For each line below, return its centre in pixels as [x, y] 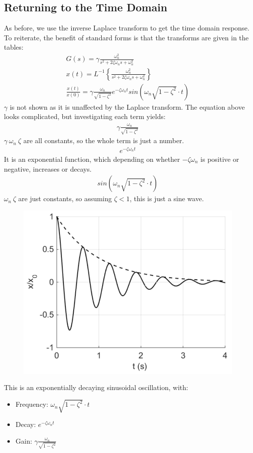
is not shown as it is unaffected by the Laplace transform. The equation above [127, 106]
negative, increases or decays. [48, 168]
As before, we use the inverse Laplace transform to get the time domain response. [127, 28]
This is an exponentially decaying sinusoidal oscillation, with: [96, 387]
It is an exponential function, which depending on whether [92, 159]
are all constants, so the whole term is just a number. [104, 140]
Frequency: [32, 404]
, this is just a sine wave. [167, 198]
